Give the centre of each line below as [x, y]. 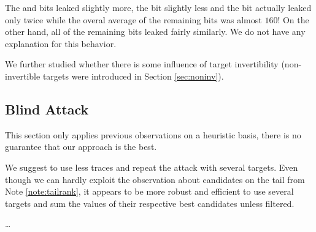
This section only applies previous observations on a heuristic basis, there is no [153, 134]
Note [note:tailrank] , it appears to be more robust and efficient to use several [149, 191]
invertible [23, 76]
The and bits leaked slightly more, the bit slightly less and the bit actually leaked [158, 7]
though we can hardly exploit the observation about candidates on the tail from [155, 179]
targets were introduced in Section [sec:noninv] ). [133, 76]
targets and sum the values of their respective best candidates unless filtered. [150, 203]
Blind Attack [47, 109]
